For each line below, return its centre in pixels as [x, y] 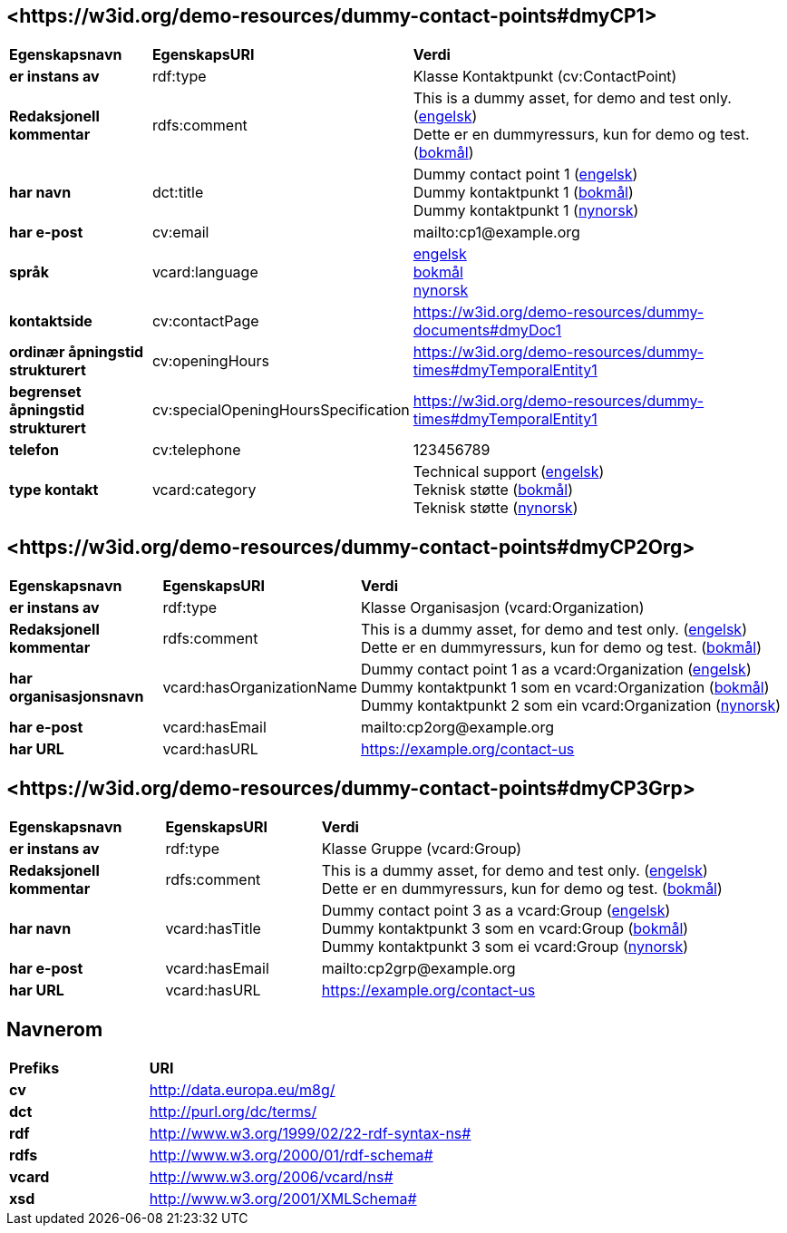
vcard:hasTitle [213, 929]
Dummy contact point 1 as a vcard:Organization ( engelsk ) [556, 670]
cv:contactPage [205, 321]
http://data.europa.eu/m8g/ [242, 1089]
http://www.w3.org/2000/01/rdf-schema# [291, 1155]
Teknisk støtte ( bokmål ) [493, 490]
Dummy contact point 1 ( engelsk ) [525, 175]
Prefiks [34, 1068]
